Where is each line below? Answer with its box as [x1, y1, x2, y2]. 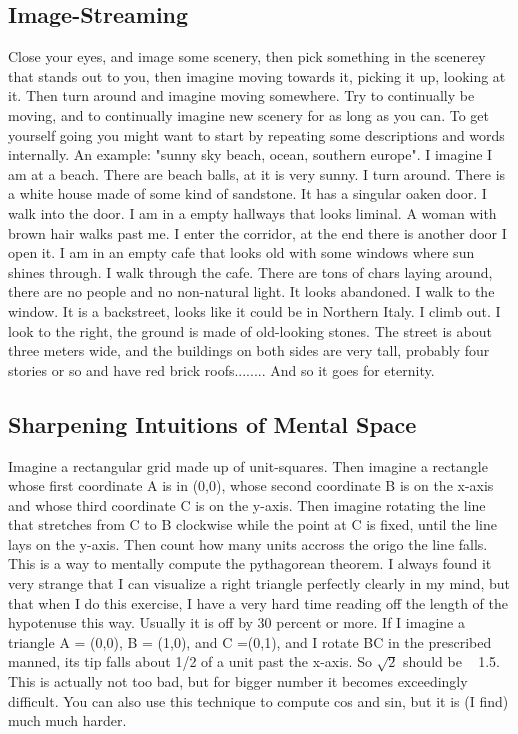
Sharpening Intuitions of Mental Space [8, 408, 417, 439]
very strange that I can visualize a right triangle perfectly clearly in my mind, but [8, 573, 511, 594]
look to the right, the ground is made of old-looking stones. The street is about [8, 320, 492, 341]
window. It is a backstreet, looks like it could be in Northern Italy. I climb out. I [8, 300, 501, 321]
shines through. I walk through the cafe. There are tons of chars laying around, [8, 261, 493, 282]
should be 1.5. [403, 651, 500, 672]
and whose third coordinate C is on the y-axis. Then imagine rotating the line [8, 494, 486, 515]
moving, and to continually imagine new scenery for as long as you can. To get [8, 104, 489, 125]
